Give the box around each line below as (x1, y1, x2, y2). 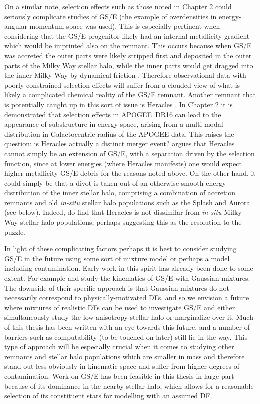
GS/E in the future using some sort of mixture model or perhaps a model (4, 253, 230, 263)
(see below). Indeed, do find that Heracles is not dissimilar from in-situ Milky (4, 207, 242, 217)
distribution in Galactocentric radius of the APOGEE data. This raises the (4, 128, 234, 139)
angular (4, 21, 27, 31)
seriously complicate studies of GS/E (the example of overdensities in (4, 11, 217, 21)
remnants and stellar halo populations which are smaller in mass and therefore (4, 351, 245, 361)
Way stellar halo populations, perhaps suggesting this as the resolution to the (4, 217, 242, 227)
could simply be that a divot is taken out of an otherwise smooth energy (4, 177, 226, 188)
